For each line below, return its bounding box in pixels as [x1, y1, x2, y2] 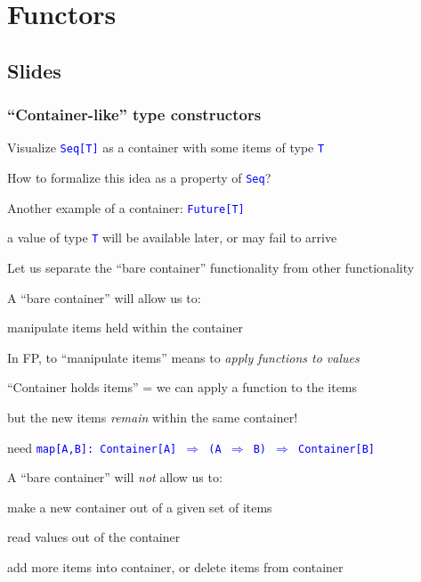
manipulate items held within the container [7, 318, 243, 337]
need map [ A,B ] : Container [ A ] [7, 438, 177, 456]
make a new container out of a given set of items [7, 497, 272, 516]
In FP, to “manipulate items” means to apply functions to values [7, 348, 360, 366]
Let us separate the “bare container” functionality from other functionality [7, 258, 415, 276]
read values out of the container [7, 528, 181, 546]
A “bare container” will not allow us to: [7, 468, 223, 487]
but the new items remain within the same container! [7, 407, 298, 426]
